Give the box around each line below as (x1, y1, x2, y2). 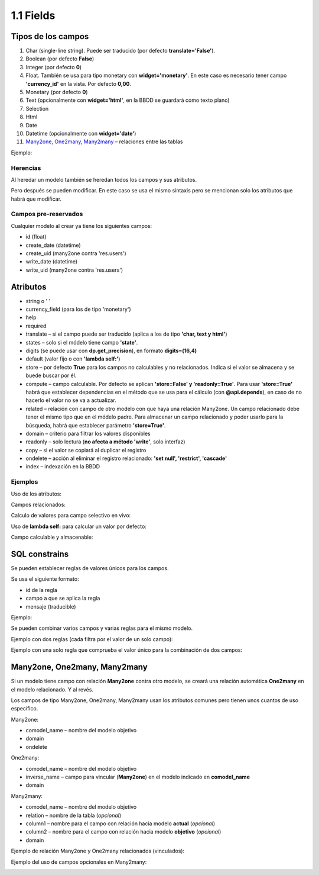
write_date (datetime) (25, 258, 78, 265)
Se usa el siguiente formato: (11, 575, 79, 583)
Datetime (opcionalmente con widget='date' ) (25, 130, 136, 137)
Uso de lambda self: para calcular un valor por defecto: (11, 523, 147, 530)
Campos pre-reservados (11, 210, 83, 218)
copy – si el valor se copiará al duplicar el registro (25, 446, 147, 453)
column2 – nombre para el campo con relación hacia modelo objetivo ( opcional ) (25, 828, 222, 835)
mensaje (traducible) (25, 603, 76, 610)
